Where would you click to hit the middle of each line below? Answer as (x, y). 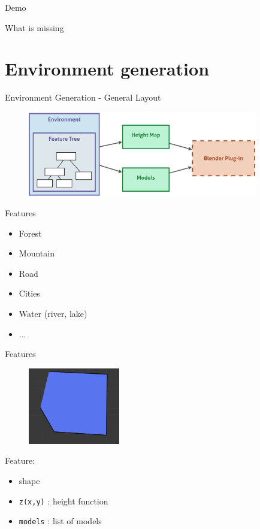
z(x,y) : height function (64, 501)
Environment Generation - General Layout (83, 97)
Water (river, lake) (53, 314)
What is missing (34, 27)
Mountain (37, 253)
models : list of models (60, 521)
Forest (30, 233)
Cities (29, 293)
